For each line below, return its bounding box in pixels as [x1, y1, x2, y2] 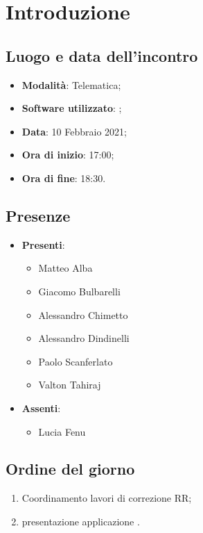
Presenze [6, 204, 71, 226]
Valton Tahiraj [38, 377, 101, 392]
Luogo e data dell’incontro [6, 44, 198, 66]
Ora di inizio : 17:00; [21, 147, 114, 162]
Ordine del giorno [6, 458, 135, 479]
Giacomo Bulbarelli [38, 284, 121, 298]
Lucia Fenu [38, 424, 86, 438]
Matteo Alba [38, 261, 93, 275]
